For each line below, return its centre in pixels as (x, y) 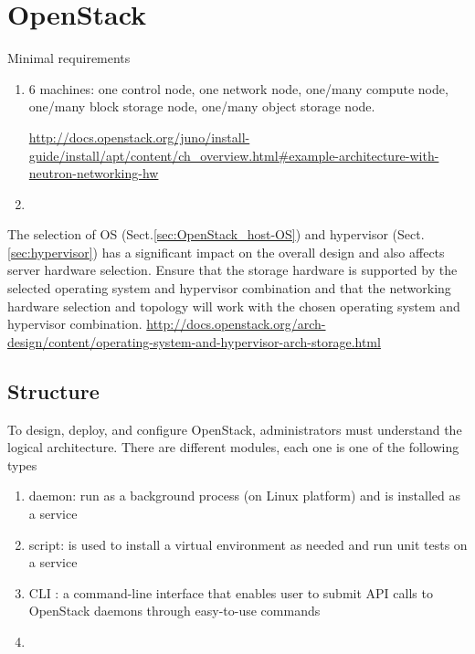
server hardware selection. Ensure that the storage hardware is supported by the (232, 270)
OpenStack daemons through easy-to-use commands (174, 611)
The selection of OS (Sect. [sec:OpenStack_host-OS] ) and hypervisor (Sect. (216, 234)
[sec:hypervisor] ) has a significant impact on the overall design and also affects (226, 252)
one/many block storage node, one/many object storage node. (202, 106)
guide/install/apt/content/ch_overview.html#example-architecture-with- (234, 155)
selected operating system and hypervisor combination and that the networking (229, 288)
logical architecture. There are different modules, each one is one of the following (233, 447)
